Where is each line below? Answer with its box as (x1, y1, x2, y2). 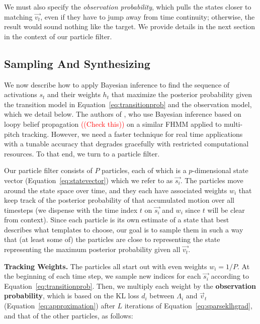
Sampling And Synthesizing (4, 55, 150, 71)
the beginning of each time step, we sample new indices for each (4, 271, 201, 281)
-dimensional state (192, 165, 248, 176)
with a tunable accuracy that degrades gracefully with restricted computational (4, 138, 249, 149)
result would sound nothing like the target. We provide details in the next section (4, 21, 255, 32)
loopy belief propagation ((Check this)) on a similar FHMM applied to (4, 118, 222, 129)
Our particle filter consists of (4, 165, 93, 176)
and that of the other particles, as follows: (4, 310, 133, 320)
